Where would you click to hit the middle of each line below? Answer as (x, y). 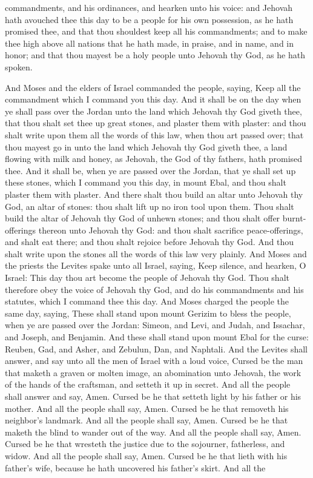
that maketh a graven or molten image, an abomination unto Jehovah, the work (153, 372)
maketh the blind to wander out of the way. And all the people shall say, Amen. (153, 432)
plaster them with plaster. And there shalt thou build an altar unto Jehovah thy (154, 194)
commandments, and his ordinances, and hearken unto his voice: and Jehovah (149, 7)
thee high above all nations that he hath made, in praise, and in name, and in (150, 43)
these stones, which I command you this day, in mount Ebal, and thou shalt (146, 182)
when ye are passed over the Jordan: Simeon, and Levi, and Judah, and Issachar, (155, 325)
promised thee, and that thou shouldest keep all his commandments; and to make (156, 31)
